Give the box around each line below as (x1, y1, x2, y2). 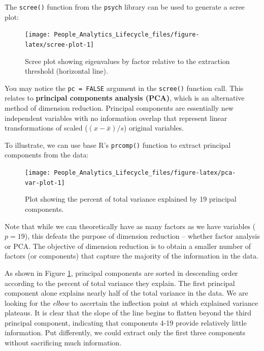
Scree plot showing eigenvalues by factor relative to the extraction (25, 55, 230, 66)
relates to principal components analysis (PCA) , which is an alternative (5, 92, 245, 103)
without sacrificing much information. (5, 337, 122, 348)
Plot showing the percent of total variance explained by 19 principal (25, 194, 237, 204)
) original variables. (123, 122, 184, 133)
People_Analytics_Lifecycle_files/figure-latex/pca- (54, 169, 236, 177)
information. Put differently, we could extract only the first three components (5, 327, 246, 338)
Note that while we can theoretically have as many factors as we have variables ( (5, 220, 256, 231)
